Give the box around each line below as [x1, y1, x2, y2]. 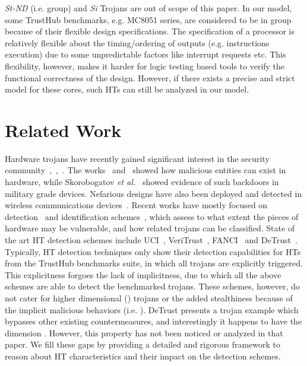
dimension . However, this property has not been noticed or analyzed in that [5, 326, 283, 339]
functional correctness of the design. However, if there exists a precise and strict [5, 71, 295, 84]
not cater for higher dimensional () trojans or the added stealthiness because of [5, 292, 293, 304]
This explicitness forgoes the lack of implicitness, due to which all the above [5, 268, 281, 281]
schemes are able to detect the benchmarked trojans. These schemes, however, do [5, 280, 300, 292]
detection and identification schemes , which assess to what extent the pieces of [5, 210, 299, 222]
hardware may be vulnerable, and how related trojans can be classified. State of [5, 222, 295, 234]
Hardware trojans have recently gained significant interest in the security [5, 152, 270, 164]
